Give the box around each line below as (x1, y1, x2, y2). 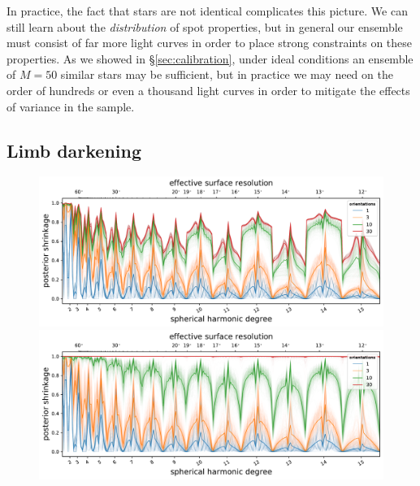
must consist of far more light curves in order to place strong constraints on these (6, 34, 413, 51)
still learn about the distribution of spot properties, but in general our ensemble (6, 18, 403, 35)
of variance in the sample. (6, 98, 135, 115)
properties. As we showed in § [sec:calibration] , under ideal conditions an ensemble (6, 50, 414, 67)
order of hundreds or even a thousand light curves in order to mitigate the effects (6, 81, 410, 98)
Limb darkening (6, 137, 142, 163)
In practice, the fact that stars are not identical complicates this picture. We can (6, 2, 408, 19)
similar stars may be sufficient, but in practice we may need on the (60, 66, 393, 83)
